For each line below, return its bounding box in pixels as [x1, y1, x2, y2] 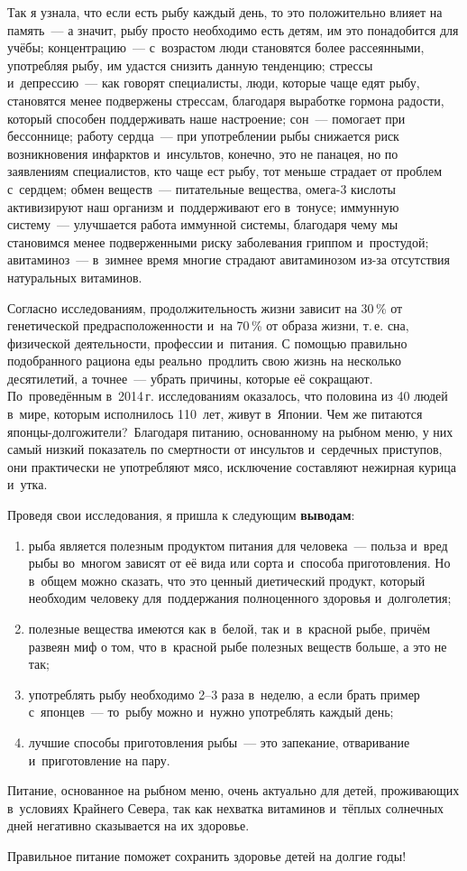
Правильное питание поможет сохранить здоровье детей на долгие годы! [7, 846, 407, 865]
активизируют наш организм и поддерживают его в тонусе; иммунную [7, 197, 399, 216]
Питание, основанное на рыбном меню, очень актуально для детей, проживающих [7, 781, 460, 800]
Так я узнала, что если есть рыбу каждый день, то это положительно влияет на [7, 3, 443, 21]
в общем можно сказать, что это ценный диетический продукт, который [28, 570, 426, 589]
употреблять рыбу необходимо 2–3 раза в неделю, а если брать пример [28, 684, 420, 703]
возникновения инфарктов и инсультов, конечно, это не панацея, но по [7, 144, 398, 162]
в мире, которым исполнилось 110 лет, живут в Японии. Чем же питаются [7, 404, 423, 423]
